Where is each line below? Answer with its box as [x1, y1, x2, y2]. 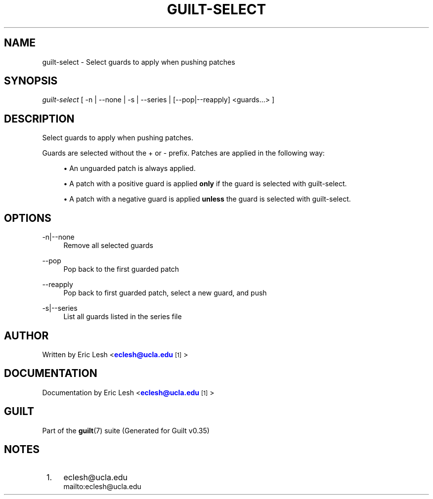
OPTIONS [4, 211, 51, 224]
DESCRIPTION [4, 112, 75, 125]
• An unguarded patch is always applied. [63, 164, 196, 173]
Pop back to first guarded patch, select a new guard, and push [63, 289, 267, 297]
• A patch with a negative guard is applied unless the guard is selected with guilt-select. [63, 195, 351, 204]
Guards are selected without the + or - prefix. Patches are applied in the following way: [42, 149, 325, 158]
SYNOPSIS [4, 75, 58, 87]
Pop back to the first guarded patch [63, 265, 179, 274]
